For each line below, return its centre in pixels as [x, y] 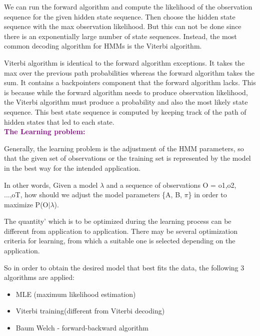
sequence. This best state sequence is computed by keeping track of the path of [125, 111]
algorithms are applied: [39, 277]
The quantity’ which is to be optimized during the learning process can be [118, 221]
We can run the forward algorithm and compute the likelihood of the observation [128, 7]
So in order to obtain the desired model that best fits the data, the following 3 [124, 267]
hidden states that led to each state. [59, 121]
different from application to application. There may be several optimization [121, 231]
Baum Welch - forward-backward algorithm [82, 328]
